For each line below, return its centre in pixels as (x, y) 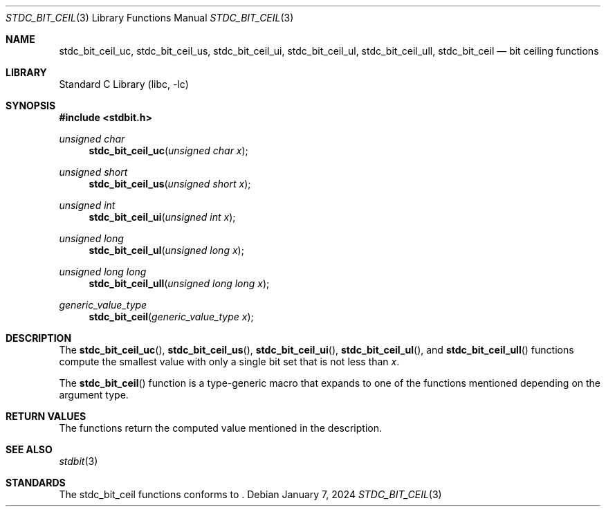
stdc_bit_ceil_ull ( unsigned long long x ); (179, 283)
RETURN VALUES (46, 416)
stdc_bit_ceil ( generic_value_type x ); (171, 317)
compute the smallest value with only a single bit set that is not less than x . (229, 362)
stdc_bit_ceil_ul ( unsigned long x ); (166, 250)
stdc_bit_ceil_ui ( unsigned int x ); (162, 217)
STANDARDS (36, 483)
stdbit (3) (79, 461)
